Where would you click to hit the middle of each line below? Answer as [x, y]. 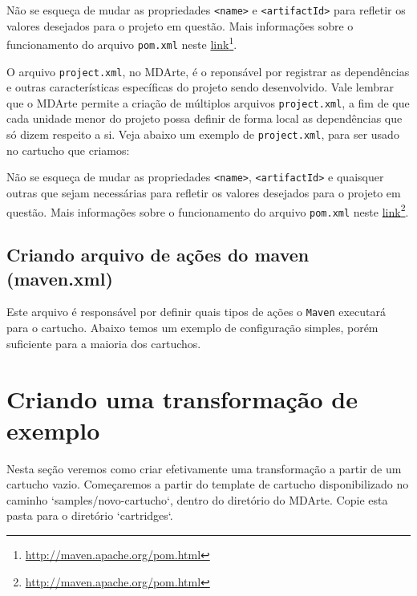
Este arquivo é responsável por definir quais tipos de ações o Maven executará [196, 312]
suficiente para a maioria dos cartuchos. [104, 343]
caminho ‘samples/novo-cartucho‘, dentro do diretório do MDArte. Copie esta [197, 499]
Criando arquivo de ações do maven [158, 255]
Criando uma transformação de [182, 398]
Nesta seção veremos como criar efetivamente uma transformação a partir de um [204, 468]
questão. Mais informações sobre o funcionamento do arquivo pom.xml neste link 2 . [208, 210]
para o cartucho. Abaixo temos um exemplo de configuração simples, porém [192, 328]
